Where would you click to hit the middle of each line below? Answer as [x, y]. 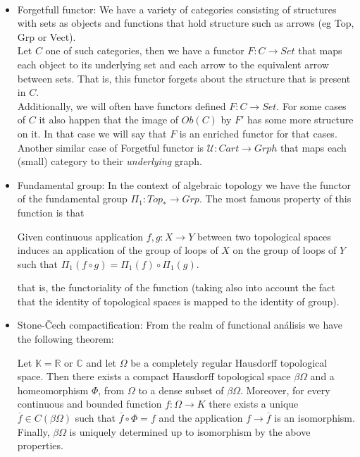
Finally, [33, 431]
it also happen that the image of [109, 120]
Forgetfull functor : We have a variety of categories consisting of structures [177, 9]
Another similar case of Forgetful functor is [111, 147]
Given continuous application [80, 236]
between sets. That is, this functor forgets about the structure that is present [184, 78]
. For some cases [311, 105]
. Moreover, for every [285, 390]
